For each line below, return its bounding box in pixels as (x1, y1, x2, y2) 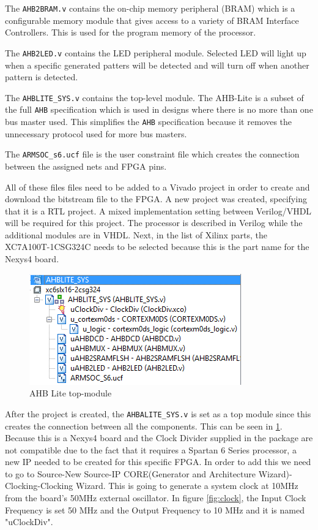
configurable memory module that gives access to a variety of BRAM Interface (5, 13, 299, 26)
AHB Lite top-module (29, 387, 112, 399)
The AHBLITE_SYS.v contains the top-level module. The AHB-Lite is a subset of (5, 91, 304, 104)
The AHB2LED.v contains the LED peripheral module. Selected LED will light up (5, 46, 306, 59)
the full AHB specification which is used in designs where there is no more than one (5, 103, 313, 116)
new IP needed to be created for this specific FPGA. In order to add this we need (5, 455, 311, 468)
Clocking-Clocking (5, 479, 73, 492)
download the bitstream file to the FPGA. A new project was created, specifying (5, 192, 307, 205)
